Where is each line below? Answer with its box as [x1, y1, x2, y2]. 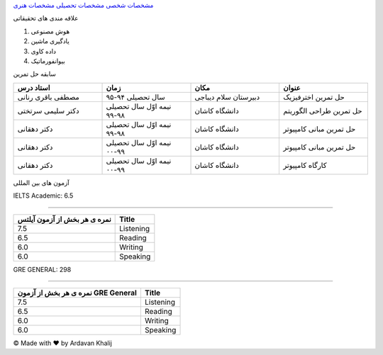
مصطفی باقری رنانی [17, 92, 79, 102]
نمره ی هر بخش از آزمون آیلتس [17, 214, 111, 224]
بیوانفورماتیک [30, 57, 65, 65]
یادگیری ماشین [30, 37, 70, 45]
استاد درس [17, 82, 50, 92]
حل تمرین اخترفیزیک [282, 92, 345, 102]
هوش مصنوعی [30, 27, 70, 35]
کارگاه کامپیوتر [282, 160, 327, 170]
